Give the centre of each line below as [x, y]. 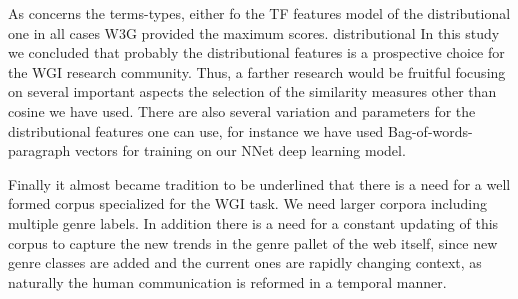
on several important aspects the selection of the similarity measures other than [252, 91]
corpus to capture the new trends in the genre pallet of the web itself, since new [253, 242]
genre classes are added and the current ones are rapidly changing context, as [245, 262]
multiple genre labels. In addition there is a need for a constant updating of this [253, 222]
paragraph [39, 150]
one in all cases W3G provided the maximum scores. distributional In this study [254, 32]
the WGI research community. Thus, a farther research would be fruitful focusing [257, 71]
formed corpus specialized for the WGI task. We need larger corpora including [247, 203]
